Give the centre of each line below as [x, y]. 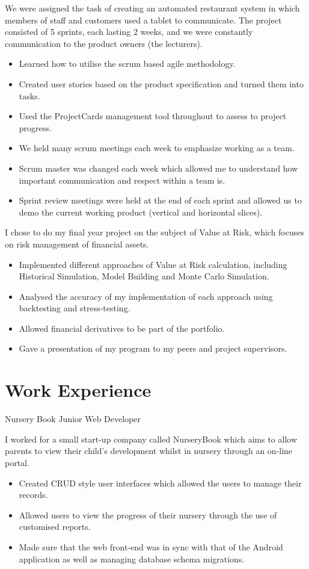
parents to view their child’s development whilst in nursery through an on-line [149, 451]
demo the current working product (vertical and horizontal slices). [141, 212]
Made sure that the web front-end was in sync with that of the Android [151, 546]
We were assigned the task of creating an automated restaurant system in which [152, 8]
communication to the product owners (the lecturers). [104, 43]
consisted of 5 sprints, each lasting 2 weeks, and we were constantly [129, 32]
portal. [17, 462]
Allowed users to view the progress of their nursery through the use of [148, 515]
